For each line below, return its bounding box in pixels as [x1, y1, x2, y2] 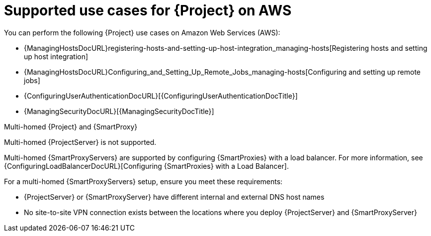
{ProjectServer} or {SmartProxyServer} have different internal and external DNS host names [24, 192, 325, 201]
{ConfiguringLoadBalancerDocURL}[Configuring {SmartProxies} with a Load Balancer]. [4, 161, 289, 170]
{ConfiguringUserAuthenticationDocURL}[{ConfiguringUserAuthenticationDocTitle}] [24, 91, 298, 100]
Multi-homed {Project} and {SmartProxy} [4, 122, 138, 131]
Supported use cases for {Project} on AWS [4, 2, 292, 19]
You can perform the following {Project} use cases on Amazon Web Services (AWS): [4, 28, 280, 37]
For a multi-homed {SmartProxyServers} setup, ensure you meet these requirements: [4, 177, 283, 186]
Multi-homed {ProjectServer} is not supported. [4, 137, 157, 146]
